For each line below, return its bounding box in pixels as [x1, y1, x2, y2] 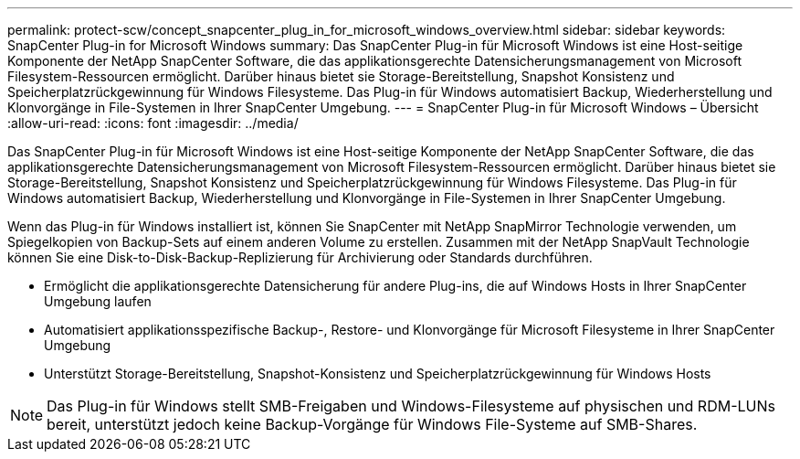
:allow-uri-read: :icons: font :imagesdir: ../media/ [7, 115, 299, 131]
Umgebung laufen [44, 294, 152, 309]
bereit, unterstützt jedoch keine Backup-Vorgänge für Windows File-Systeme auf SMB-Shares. [47, 415, 698, 433]
